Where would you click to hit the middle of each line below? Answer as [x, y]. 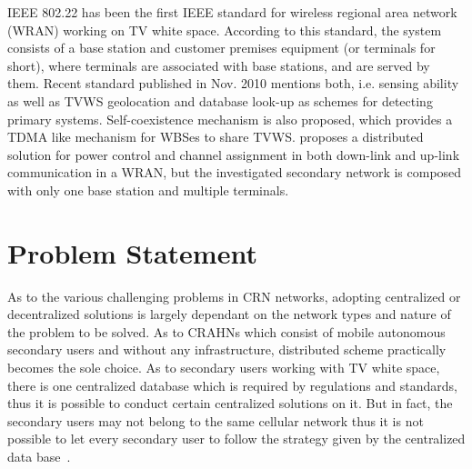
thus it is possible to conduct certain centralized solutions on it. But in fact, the [230, 403]
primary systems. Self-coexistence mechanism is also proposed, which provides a [230, 119]
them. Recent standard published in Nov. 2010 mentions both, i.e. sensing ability [233, 83]
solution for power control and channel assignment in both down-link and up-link [234, 154]
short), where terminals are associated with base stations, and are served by [219, 65]
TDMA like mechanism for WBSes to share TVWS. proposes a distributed [216, 137]
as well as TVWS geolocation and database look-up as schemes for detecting [220, 100]
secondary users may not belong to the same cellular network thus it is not [216, 420]
